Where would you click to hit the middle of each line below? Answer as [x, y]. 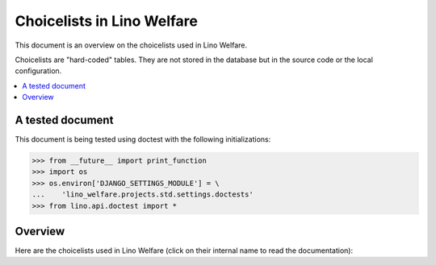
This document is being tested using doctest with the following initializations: [143, 139]
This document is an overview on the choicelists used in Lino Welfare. [131, 45]
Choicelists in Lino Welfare [106, 21]
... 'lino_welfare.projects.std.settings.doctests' [143, 195]
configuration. [38, 71]
